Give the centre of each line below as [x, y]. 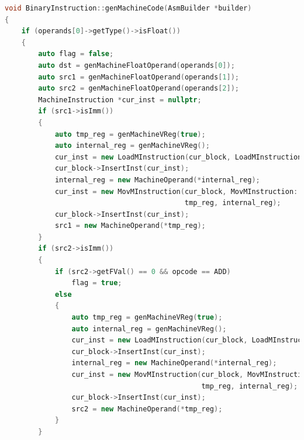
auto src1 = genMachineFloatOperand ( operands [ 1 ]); [139, 77]
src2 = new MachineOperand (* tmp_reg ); [147, 409]
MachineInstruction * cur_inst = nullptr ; [120, 100]
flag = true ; [97, 283]
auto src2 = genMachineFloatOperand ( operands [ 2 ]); [139, 89]
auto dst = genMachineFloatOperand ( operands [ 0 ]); [137, 65]
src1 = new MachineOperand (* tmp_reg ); [130, 226]
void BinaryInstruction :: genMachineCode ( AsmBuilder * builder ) [128, 8]
